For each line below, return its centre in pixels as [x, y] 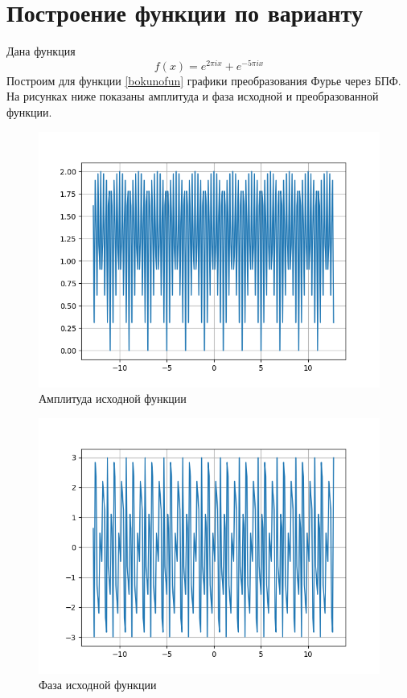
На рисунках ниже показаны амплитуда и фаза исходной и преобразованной [193, 96]
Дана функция [41, 51]
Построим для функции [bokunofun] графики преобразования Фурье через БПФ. [204, 80]
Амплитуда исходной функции [113, 398]
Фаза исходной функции [98, 685]
